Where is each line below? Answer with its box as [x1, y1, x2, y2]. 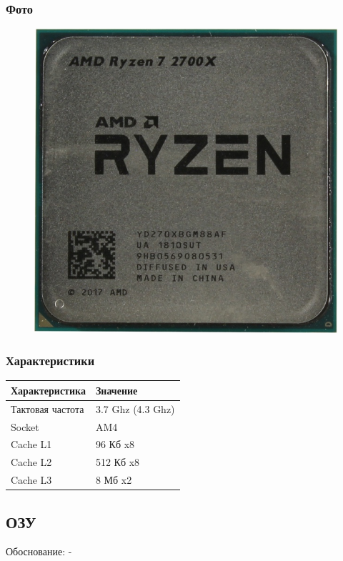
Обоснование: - [6, 544, 72, 559]
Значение [95, 382, 138, 397]
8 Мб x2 [95, 472, 132, 487]
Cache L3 [11, 472, 52, 487]
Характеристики [6, 352, 95, 369]
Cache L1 [11, 437, 52, 452]
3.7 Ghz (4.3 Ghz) [95, 401, 175, 416]
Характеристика [11, 382, 86, 397]
